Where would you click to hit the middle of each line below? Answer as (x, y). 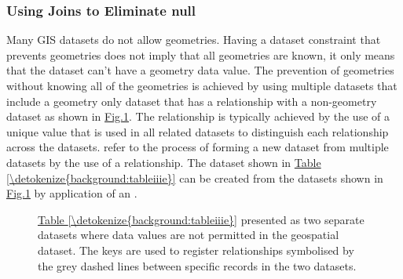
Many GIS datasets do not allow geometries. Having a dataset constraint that (194, 40)
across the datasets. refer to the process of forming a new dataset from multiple (198, 147)
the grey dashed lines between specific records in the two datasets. (197, 265)
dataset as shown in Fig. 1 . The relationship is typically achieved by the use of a (198, 116)
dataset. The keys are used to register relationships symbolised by (196, 250)
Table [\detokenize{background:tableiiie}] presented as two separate (201, 219)
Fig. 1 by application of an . (72, 193)
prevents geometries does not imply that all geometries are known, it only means (201, 54)
